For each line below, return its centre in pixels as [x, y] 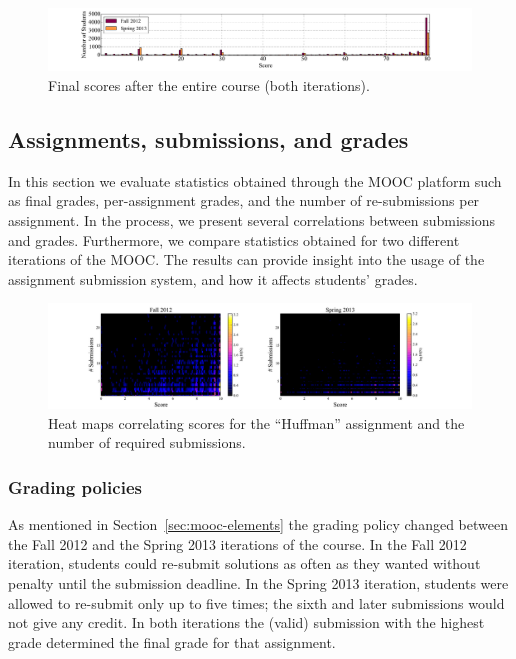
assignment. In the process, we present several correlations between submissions [252, 219]
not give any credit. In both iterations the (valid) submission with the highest [246, 622]
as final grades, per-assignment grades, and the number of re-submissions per [244, 200]
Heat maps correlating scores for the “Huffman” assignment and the [256, 422]
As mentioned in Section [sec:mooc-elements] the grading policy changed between [258, 524]
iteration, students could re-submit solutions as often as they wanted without [244, 563]
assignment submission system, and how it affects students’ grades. [213, 278]
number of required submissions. [147, 442]
